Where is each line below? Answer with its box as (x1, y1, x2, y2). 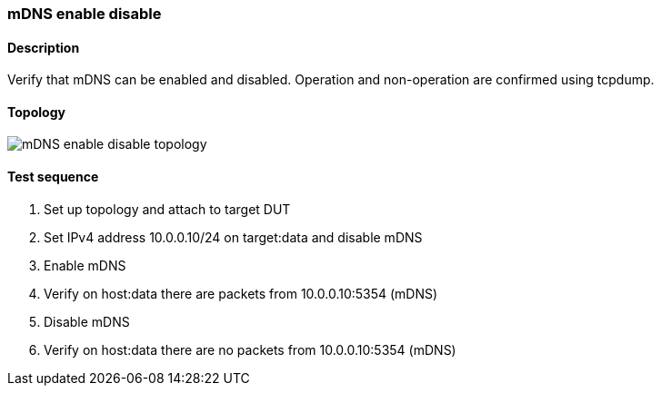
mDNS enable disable (7, 5, 162, 23)
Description (7, 39, 80, 55)
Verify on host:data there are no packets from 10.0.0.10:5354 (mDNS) (44, 341, 456, 358)
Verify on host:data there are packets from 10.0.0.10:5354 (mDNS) (44, 285, 438, 301)
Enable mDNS (44, 257, 126, 273)
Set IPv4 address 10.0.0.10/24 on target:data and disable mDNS (44, 229, 423, 245)
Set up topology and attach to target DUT (44, 201, 291, 217)
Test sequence (7, 169, 99, 185)
